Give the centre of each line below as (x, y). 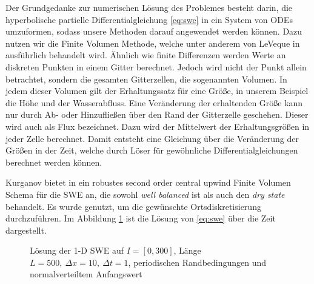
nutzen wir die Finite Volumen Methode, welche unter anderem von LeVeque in (153, 43)
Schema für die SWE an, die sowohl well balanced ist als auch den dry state (145, 194)
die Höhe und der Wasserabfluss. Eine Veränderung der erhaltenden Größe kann (154, 102)
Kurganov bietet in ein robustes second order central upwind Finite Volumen (148, 182)
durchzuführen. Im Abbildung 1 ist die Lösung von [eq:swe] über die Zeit (141, 218)
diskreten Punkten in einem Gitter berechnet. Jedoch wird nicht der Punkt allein (156, 66)
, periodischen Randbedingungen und (197, 262)
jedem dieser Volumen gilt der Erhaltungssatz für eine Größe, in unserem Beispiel (157, 91)
